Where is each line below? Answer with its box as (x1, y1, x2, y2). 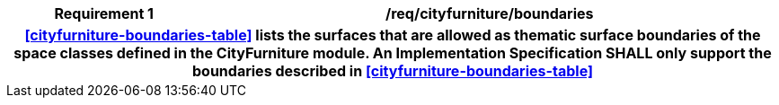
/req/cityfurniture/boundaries (385, 4, 594, 22)
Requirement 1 (54, 4, 155, 22)
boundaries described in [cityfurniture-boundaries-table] (192, 62, 593, 80)
